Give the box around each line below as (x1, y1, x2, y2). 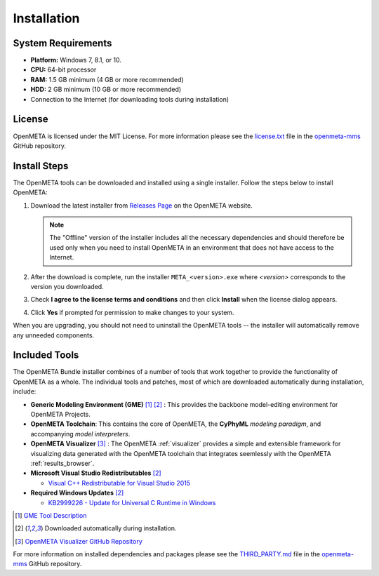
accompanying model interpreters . (30, 429, 131, 438)
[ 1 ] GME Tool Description (15, 511, 87, 519)
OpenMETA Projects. (30, 410, 91, 418)
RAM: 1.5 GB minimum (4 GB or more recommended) (30, 75, 184, 83)
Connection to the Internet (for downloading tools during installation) (30, 95, 230, 103)
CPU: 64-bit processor (30, 65, 97, 74)
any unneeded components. (13, 330, 95, 340)
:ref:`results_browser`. (30, 459, 95, 467)
